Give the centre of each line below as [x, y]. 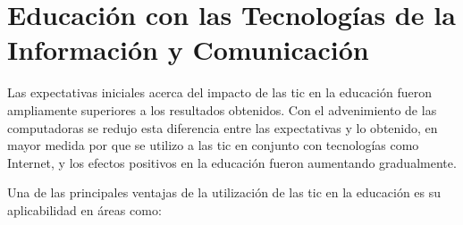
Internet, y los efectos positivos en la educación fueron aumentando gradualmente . [232, 162]
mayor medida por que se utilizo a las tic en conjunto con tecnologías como [213, 145]
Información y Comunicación [188, 50]
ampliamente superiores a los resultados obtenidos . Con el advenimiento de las [222, 109]
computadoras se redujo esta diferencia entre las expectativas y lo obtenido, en [223, 127]
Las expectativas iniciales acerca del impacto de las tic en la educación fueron [219, 92]
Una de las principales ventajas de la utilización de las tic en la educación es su [224, 192]
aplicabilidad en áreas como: [84, 209]
